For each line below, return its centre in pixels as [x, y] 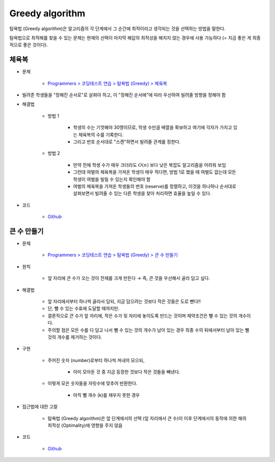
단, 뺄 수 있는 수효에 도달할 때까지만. [84, 309]
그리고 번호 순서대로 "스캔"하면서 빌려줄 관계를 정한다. [127, 142]
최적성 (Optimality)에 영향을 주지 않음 [85, 425]
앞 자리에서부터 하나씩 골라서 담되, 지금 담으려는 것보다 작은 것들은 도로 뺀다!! [124, 301]
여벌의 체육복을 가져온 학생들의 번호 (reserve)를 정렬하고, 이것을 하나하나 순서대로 [155, 186]
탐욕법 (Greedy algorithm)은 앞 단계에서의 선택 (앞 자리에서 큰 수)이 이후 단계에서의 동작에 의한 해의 [147, 418]
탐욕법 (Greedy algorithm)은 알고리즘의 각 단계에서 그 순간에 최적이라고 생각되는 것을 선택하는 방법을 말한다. [118, 29]
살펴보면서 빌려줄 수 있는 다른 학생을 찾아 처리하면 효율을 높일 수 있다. [142, 193]
